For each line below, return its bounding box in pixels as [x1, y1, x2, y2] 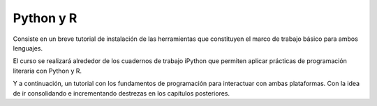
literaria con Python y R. [13, 67, 82, 75]
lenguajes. [13, 44, 43, 52]
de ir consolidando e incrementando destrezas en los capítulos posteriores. [13, 89, 230, 97]
